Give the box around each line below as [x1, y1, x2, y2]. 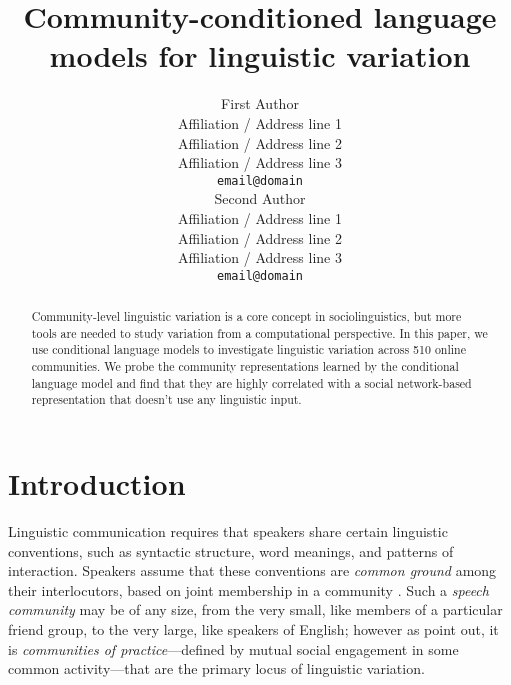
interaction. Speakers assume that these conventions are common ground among [8, 560, 497, 581]
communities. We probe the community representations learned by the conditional [31, 358, 459, 375]
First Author [221, 93, 299, 114]
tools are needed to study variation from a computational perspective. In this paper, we [31, 324, 488, 341]
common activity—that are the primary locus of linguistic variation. [8, 658, 425, 679]
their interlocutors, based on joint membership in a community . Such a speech [8, 579, 489, 600]
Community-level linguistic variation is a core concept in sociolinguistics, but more [31, 308, 462, 325]
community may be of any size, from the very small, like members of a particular [8, 599, 503, 620]
